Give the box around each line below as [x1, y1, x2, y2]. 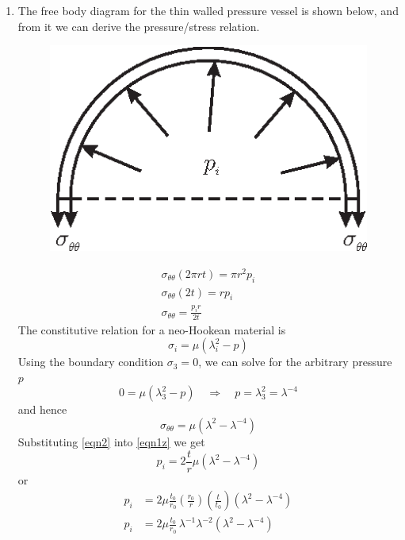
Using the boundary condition [17, 353, 164, 370]
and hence [17, 401, 67, 418]
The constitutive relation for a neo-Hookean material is [17, 321, 286, 337]
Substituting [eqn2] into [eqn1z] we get [17, 433, 205, 449]
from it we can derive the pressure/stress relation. [17, 17, 260, 34]
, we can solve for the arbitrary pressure [198, 353, 392, 370]
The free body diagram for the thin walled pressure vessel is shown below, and [17, 2, 399, 18]
